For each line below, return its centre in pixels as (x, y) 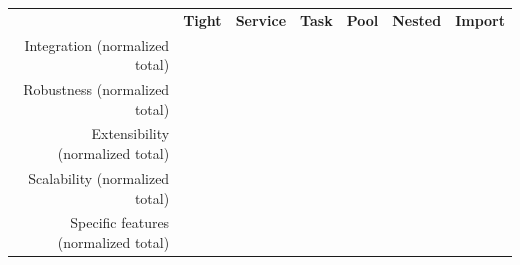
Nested (417, 19)
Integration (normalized (97, 44)
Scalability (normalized (99, 177)
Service (261, 19)
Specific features (120, 222)
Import (480, 19)
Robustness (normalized (96, 89)
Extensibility (130, 133)
